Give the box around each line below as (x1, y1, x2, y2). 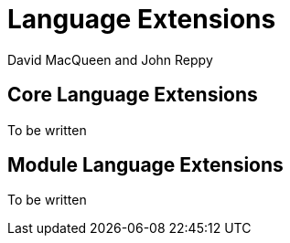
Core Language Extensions (7, 83, 258, 107)
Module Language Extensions (7, 153, 284, 177)
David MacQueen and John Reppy (7, 51, 213, 68)
